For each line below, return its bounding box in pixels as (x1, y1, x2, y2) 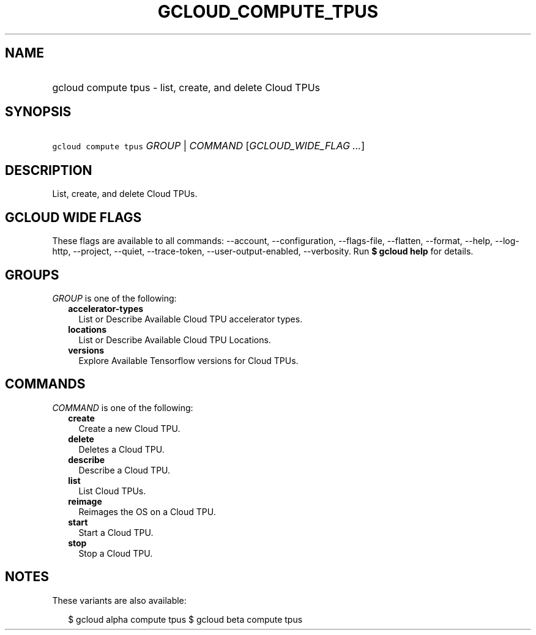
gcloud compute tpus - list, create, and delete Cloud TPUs (52, 81, 320, 94)
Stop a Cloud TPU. (78, 548, 153, 559)
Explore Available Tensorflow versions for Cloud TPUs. (78, 355, 299, 366)
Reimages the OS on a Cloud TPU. (78, 506, 216, 517)
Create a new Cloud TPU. (78, 423, 181, 434)
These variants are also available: (52, 595, 187, 606)
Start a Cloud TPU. (78, 527, 154, 538)
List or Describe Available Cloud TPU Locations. (78, 334, 271, 345)
